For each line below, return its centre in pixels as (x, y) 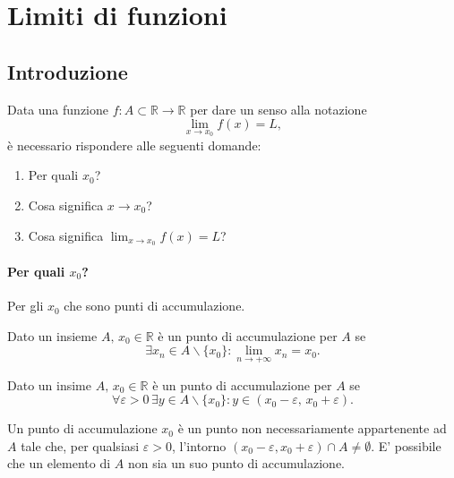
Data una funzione (58, 109)
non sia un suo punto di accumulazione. (236, 463)
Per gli (26, 306)
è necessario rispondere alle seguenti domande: (134, 145)
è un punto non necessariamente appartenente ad (312, 428)
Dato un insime (49, 384)
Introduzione (68, 71)
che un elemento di (59, 463)
